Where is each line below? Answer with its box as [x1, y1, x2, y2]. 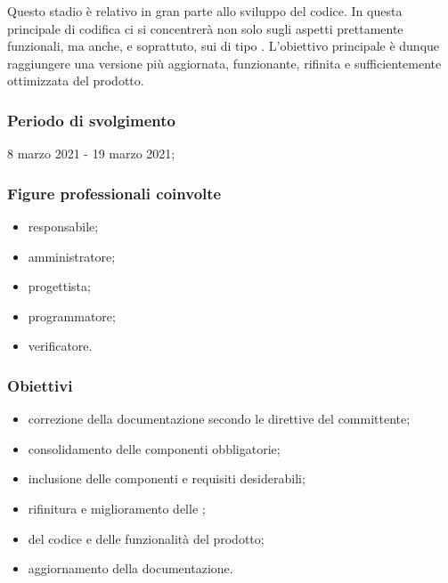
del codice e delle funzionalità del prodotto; [28, 529, 265, 547]
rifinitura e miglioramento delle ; [28, 498, 206, 517]
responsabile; [28, 217, 99, 235]
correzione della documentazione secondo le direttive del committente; [28, 409, 411, 428]
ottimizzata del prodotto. [7, 71, 144, 90]
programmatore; [28, 306, 116, 325]
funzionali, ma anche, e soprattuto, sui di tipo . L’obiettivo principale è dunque [7, 36, 440, 55]
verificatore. [28, 336, 93, 355]
